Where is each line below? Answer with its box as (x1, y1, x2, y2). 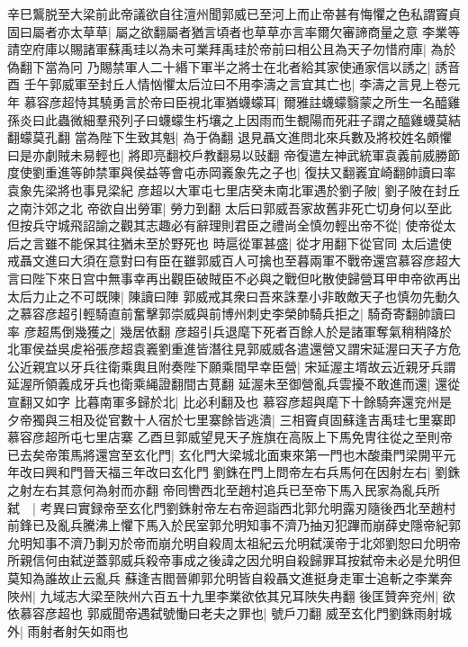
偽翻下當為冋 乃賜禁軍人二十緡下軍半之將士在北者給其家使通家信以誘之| (7, 57, 431, 76)
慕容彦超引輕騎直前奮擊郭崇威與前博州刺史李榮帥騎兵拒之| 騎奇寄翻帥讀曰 (19, 304, 456, 323)
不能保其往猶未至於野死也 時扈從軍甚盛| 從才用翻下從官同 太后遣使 (57, 233, 452, 252)
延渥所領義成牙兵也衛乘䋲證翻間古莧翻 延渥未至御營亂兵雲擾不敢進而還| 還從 (7, 374, 461, 393)
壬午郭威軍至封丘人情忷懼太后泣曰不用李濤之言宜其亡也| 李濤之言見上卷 (23, 75, 448, 94)
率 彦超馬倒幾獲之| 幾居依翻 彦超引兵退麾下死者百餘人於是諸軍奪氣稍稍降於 (7, 321, 452, 340)
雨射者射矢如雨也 (27, 621, 129, 640)
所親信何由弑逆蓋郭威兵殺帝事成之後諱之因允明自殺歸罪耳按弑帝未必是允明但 (7, 551, 461, 570)
